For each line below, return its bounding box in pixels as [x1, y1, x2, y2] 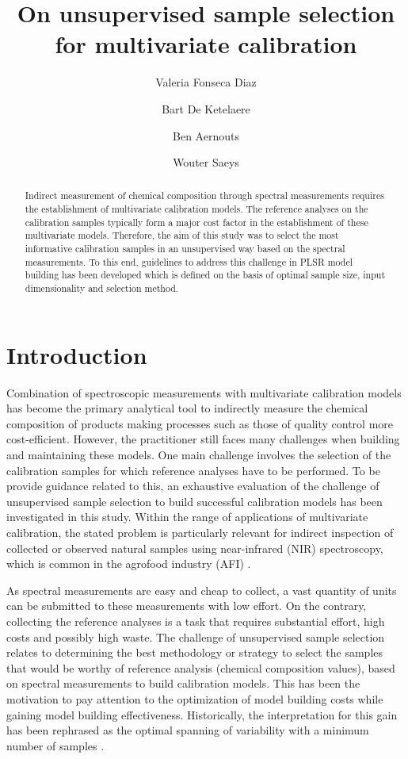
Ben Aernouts [173, 127, 239, 144]
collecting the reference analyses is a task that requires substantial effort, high [6, 612, 385, 629]
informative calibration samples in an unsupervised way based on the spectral [25, 242, 345, 255]
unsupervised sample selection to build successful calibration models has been [6, 493, 383, 509]
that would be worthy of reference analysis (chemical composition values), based [6, 659, 395, 676]
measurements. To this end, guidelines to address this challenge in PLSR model [25, 255, 353, 268]
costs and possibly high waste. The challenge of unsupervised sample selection [6, 628, 385, 645]
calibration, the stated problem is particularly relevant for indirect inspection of [6, 524, 394, 541]
